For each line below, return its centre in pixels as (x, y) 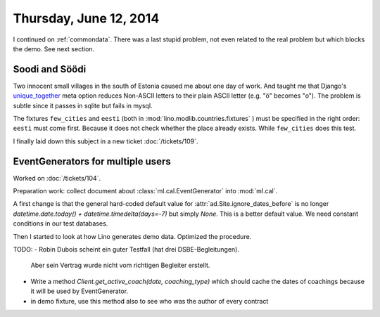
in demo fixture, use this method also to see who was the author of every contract (150, 301)
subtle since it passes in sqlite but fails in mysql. (83, 105)
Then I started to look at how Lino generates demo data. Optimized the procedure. (132, 236)
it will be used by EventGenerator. (80, 291)
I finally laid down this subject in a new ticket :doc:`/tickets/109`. (106, 141)
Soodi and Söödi (50, 69)
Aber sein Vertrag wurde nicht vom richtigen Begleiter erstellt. (120, 265)
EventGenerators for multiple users (92, 161)
